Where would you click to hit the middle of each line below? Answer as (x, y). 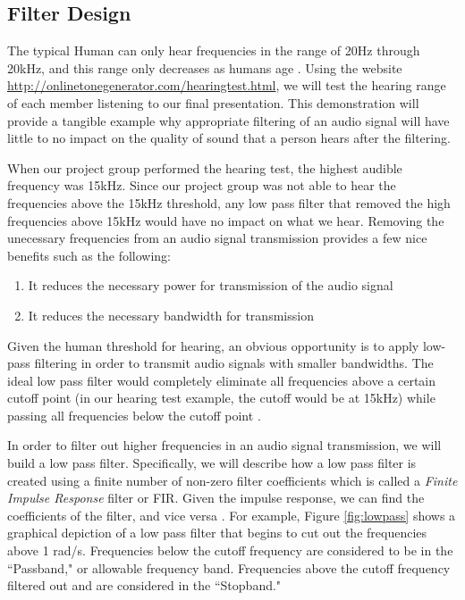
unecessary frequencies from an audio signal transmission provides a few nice (217, 238)
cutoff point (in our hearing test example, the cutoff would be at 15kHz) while (221, 398)
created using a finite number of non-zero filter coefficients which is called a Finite (232, 480)
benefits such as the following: (89, 255)
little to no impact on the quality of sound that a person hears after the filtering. (229, 138)
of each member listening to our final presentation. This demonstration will (213, 102)
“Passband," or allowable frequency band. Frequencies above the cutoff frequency (229, 567)
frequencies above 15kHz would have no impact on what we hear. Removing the (226, 220)
